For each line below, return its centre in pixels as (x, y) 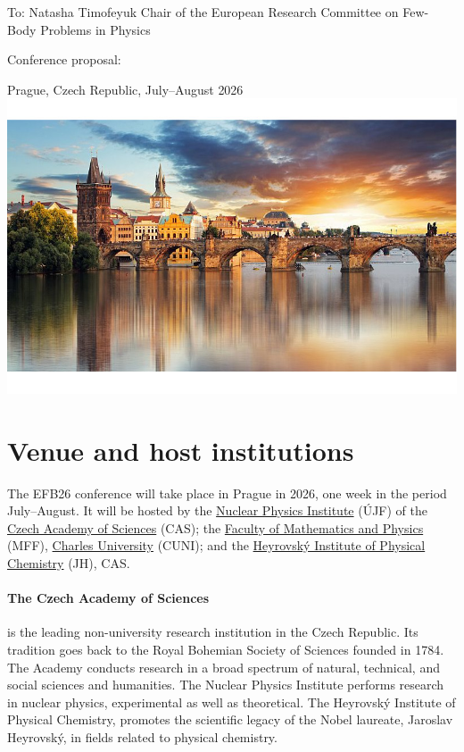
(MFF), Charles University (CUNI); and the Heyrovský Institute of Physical (216, 545)
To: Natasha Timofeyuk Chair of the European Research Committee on (203, 12)
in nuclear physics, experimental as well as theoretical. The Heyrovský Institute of (232, 702)
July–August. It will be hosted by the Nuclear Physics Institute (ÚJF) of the (218, 510)
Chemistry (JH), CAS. (69, 562)
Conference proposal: (64, 59)
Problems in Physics (95, 29)
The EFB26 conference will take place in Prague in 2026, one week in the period (227, 493)
